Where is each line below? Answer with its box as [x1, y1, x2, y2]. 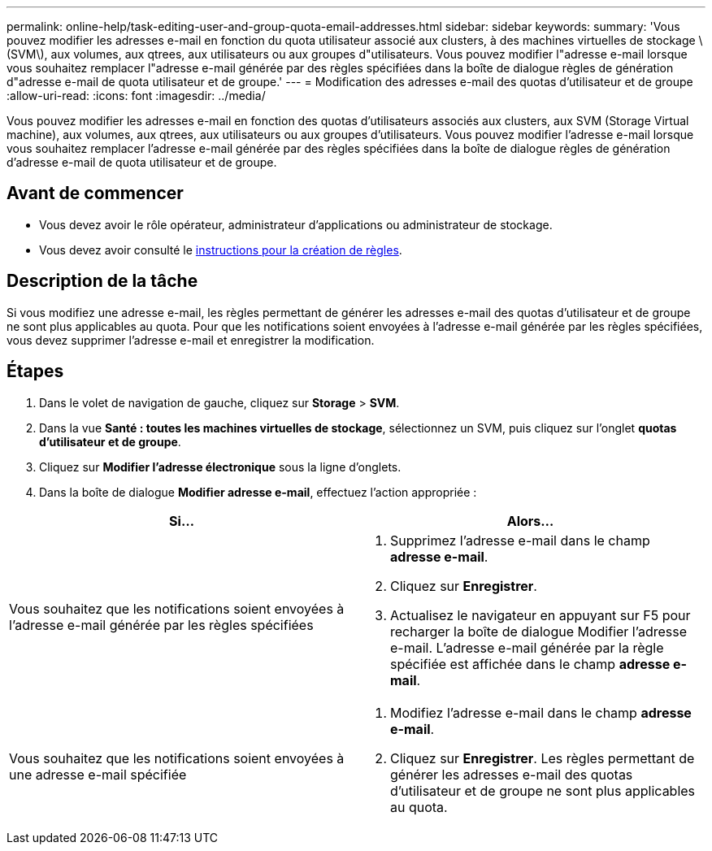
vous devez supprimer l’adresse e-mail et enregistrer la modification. [7, 332, 375, 347]
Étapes [7, 361, 64, 382]
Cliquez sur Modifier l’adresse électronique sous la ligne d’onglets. [39, 459, 402, 474]
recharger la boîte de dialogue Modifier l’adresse [390, 623, 688, 640]
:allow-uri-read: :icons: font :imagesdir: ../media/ [7, 89, 266, 102]
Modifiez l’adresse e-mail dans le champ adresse [390, 704, 692, 721]
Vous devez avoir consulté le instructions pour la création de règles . [39, 242, 402, 257]
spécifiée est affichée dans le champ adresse [390, 655, 671, 672]
